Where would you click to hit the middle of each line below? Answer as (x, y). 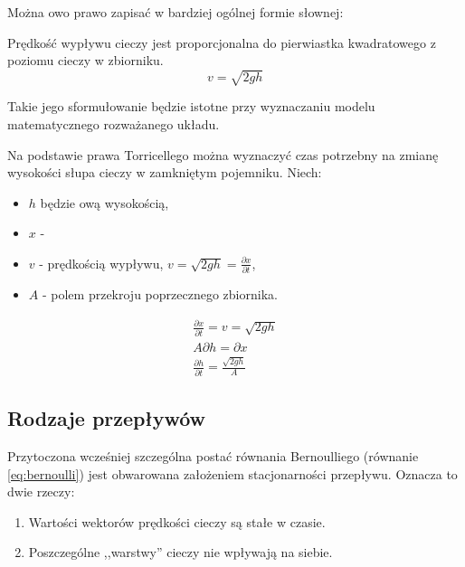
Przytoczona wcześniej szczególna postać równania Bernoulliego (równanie (213, 455)
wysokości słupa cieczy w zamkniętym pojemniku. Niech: (165, 172)
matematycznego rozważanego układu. (114, 123)
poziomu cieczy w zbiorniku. (85, 60)
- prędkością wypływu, (101, 263)
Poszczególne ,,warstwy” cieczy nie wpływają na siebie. (180, 552)
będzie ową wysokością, (104, 202)
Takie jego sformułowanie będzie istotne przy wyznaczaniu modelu (191, 106)
